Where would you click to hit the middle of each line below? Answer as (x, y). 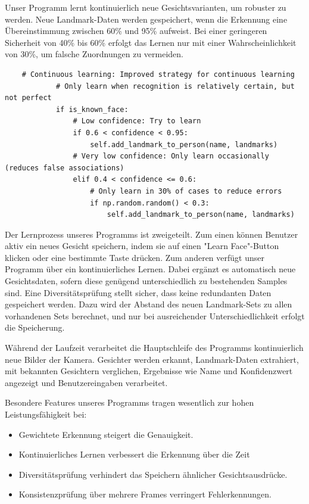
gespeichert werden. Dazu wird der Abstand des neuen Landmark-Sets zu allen (149, 304)
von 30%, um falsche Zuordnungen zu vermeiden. (94, 54)
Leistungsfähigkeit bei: (46, 414)
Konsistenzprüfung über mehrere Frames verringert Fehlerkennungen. (145, 494)
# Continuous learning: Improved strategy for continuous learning (158, 74)
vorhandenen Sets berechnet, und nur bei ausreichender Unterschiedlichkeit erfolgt (155, 315)
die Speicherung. (35, 327)
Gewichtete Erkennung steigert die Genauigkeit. (106, 434)
